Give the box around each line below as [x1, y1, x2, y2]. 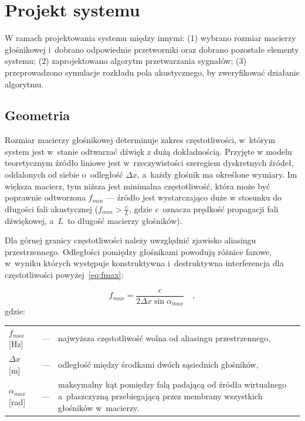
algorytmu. [5, 77, 44, 90]
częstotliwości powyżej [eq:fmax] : [5, 269, 124, 281]
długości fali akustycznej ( [5, 202, 99, 215]
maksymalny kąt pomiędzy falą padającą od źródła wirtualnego [58, 378, 287, 391]
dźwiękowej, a [5, 214, 54, 226]
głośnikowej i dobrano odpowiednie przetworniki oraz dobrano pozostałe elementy [5, 43, 299, 55]
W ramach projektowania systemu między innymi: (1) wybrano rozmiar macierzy [5, 32, 296, 44]
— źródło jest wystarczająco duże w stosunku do [106, 191, 282, 203]
